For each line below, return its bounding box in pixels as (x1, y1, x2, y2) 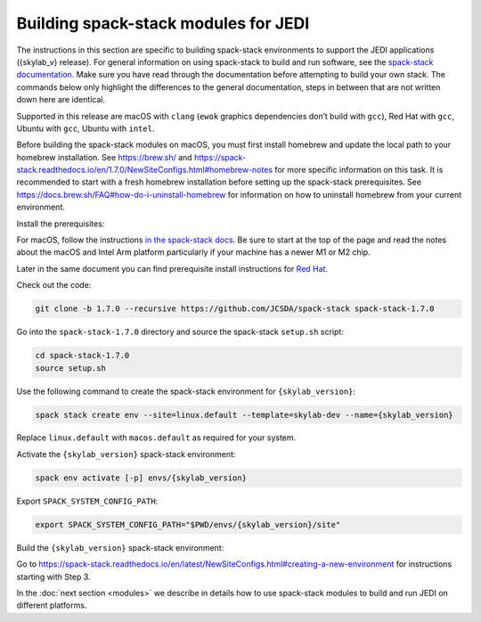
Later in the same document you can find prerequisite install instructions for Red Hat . (16, 263, 329, 274)
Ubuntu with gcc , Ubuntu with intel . (16, 123, 155, 134)
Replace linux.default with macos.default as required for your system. (16, 432, 297, 443)
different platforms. (16, 600, 87, 610)
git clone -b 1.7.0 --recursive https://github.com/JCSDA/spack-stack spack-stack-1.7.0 (35, 304, 436, 314)
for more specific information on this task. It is (274, 165, 444, 176)
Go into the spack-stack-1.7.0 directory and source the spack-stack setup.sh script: (16, 326, 345, 338)
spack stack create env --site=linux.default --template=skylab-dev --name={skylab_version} (35, 410, 453, 420)
